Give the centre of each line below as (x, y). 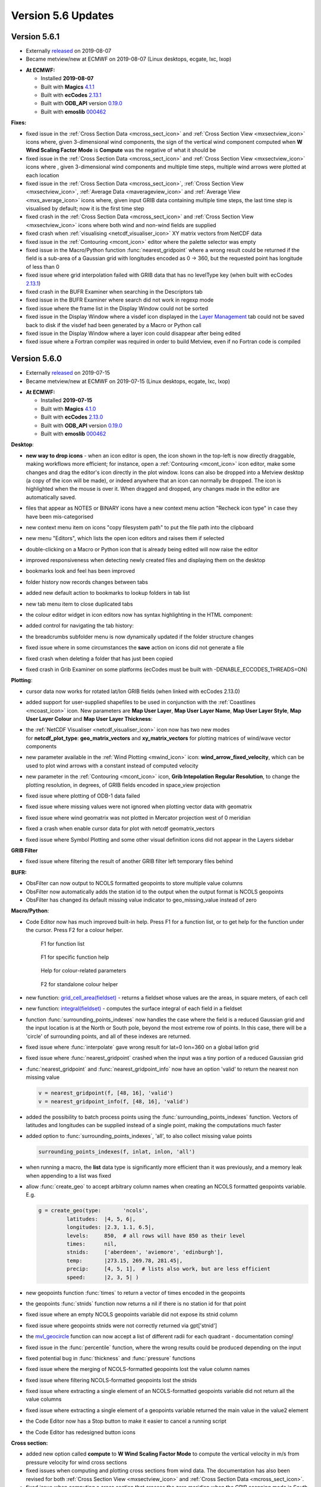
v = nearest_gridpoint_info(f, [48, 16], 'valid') (114, 1101)
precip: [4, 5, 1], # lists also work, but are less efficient (168, 1269)
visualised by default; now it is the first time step (85, 209)
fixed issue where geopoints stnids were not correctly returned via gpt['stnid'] (121, 1325)
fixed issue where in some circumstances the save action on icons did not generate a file (135, 648)
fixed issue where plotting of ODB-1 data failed (83, 796)
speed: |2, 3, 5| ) (103, 1277)
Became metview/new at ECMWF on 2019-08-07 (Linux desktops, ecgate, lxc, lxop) (129, 59)
